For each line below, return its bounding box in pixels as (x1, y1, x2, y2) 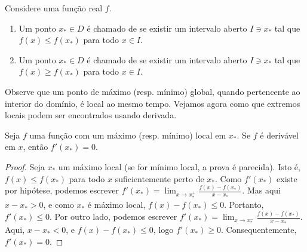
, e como (43, 198, 74, 211)
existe (277, 172, 297, 185)
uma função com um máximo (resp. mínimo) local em (29, 128, 226, 141)
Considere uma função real (5, 2, 103, 14)
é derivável (260, 128, 299, 141)
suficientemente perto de (115, 172, 204, 185)
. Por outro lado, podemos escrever (50, 210, 177, 223)
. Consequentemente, (221, 223, 297, 236)
